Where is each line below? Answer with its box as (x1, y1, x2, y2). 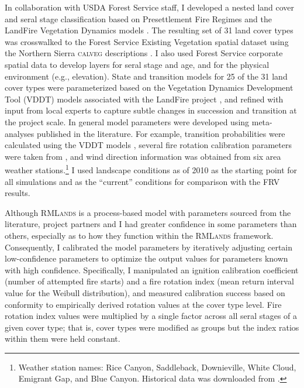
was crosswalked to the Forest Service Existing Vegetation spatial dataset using (5, 35, 289, 47)
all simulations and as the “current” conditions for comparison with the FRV (5, 175, 280, 187)
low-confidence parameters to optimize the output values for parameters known (5, 252, 288, 265)
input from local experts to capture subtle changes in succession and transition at (5, 104, 297, 116)
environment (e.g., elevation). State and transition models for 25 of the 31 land (5, 70, 288, 82)
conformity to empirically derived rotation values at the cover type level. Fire (5, 298, 282, 310)
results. (5, 187, 30, 199)
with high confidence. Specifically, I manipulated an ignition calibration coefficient (5, 263, 299, 276)
